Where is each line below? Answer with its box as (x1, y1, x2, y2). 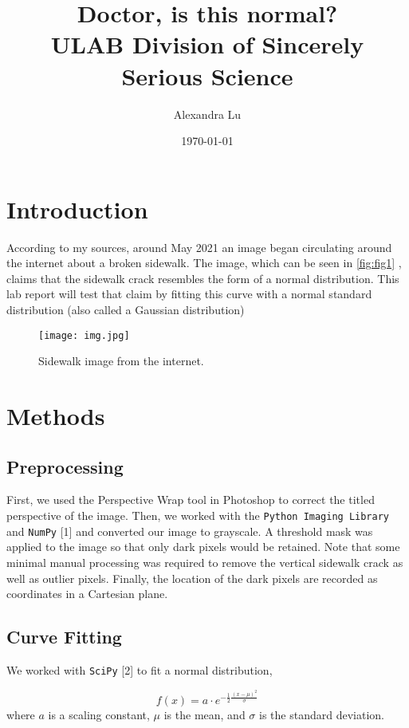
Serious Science (121, 59, 293, 92)
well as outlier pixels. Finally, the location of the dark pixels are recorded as (6, 569, 378, 586)
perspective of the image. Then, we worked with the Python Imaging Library (6, 507, 390, 524)
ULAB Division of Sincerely (50, 28, 364, 61)
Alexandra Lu (173, 105, 242, 122)
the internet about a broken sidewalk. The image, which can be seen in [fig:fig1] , (6, 254, 402, 271)
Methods (6, 399, 105, 432)
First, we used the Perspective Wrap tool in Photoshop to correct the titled (6, 491, 375, 508)
